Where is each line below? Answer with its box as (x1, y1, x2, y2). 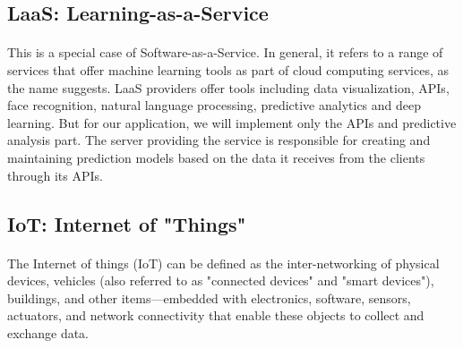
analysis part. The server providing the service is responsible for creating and (7, 131, 431, 149)
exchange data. (7, 323, 89, 342)
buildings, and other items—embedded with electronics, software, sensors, (7, 288, 411, 307)
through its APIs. (7, 166, 103, 184)
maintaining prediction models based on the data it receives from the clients (7, 148, 425, 166)
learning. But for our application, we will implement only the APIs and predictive (7, 113, 457, 132)
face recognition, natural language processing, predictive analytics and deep (7, 96, 422, 115)
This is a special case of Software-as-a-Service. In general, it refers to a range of (7, 43, 443, 62)
